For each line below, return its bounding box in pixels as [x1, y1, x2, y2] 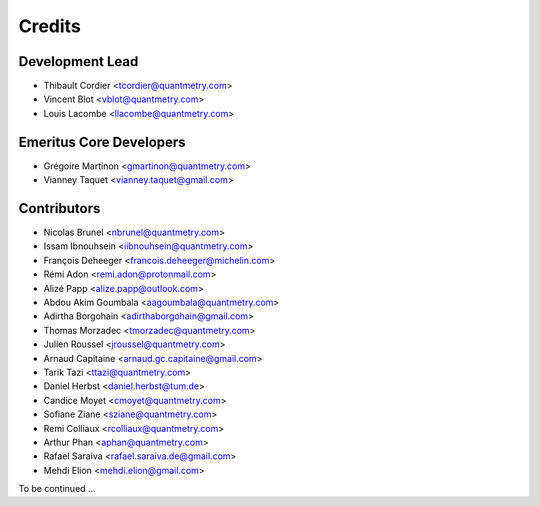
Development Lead [18, 53, 139, 70]
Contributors [18, 200, 101, 217]
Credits [18, 15, 82, 37]
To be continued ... [18, 483, 96, 495]
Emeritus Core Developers [18, 133, 186, 150]
